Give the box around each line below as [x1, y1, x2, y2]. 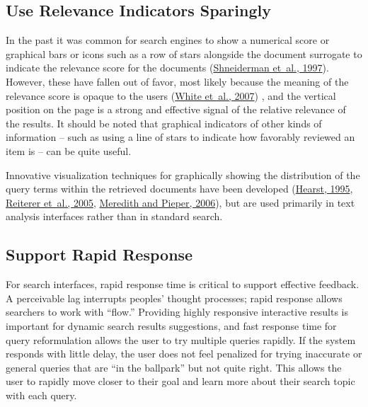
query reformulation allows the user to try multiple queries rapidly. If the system [6, 332, 356, 347]
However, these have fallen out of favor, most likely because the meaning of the [6, 74, 349, 88]
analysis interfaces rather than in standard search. [6, 209, 223, 224]
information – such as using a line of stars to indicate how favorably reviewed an [6, 130, 355, 144]
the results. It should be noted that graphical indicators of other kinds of [6, 115, 322, 130]
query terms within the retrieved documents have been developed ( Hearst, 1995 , [6, 181, 353, 196]
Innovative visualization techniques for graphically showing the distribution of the [6, 167, 360, 182]
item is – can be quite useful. [6, 143, 132, 158]
